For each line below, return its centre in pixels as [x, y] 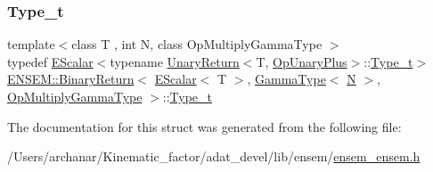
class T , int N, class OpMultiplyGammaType [197, 44]
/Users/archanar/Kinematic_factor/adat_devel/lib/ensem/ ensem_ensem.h [214, 156]
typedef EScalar [50, 61]
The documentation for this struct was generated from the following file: [204, 126]
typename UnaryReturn [175, 61]
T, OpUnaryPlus [302, 61]
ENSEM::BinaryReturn [71, 79]
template [31, 44]
